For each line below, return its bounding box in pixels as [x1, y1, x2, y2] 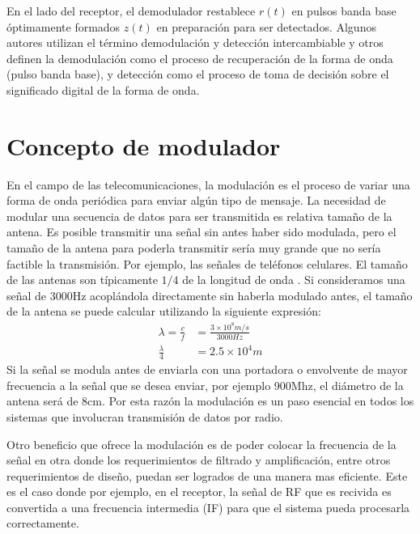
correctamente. [6, 515, 79, 532]
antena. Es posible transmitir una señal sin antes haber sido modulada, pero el [6, 223, 397, 240]
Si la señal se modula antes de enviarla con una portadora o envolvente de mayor [6, 361, 408, 378]
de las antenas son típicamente [6, 271, 158, 288]
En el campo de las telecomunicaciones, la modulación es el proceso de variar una [6, 176, 410, 193]
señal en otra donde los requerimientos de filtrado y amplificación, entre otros [6, 451, 391, 468]
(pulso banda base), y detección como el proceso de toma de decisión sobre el [6, 66, 389, 83]
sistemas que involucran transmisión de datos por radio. [6, 408, 283, 425]
